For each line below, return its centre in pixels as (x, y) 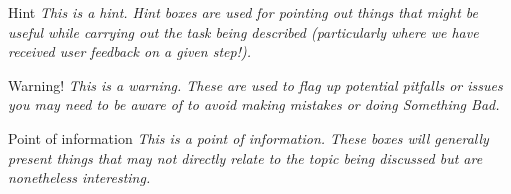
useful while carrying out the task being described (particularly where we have (243, 31)
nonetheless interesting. (79, 177)
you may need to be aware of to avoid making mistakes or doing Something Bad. (254, 104)
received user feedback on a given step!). (129, 51)
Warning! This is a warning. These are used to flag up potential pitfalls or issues (255, 84)
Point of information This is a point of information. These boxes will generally (248, 137)
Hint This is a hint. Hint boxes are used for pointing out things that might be (243, 12)
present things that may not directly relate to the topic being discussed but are (245, 157)
